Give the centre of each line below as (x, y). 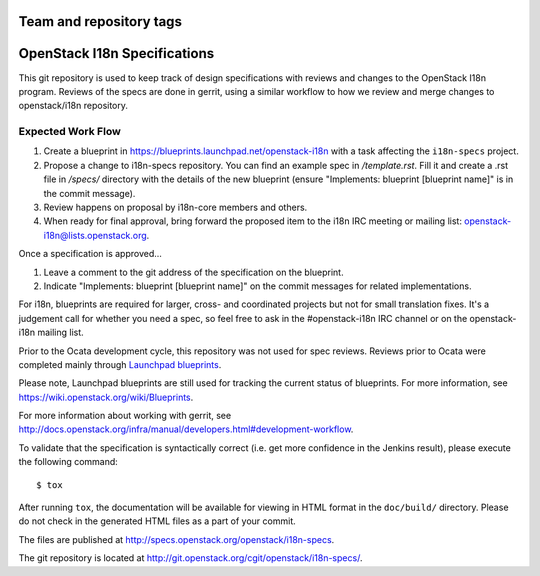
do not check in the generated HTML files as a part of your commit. (157, 521)
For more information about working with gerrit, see (125, 416)
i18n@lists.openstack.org (95, 235)
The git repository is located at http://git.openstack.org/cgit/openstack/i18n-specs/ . (190, 558)
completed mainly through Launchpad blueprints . (120, 364)
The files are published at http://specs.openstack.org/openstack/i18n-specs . (176, 539)
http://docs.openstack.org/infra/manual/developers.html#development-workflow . (186, 429)
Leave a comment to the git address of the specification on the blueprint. (193, 272)
